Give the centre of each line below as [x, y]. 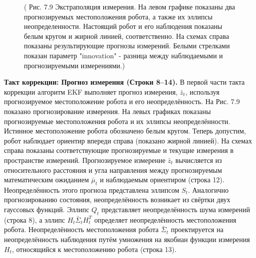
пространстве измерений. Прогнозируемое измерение [85, 160]
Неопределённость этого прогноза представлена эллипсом [92, 190]
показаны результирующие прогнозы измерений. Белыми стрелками [127, 46]
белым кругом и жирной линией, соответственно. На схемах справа [127, 36]
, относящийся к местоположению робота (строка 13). [94, 249]
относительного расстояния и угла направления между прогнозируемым [113, 170]
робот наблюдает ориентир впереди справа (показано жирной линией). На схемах [128, 140]
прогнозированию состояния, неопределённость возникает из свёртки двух [117, 199]
